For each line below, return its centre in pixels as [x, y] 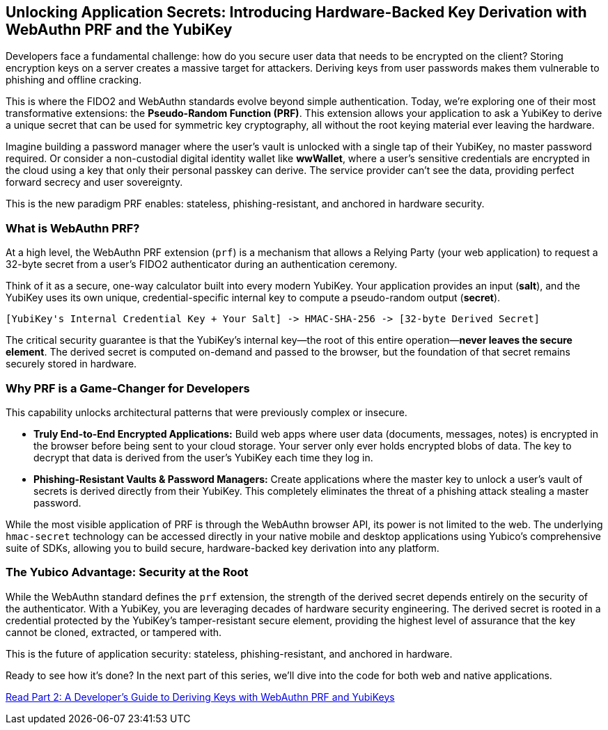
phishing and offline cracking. [74, 80]
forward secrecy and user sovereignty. [94, 182]
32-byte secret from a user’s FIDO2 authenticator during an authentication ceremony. [202, 264]
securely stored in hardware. [71, 364]
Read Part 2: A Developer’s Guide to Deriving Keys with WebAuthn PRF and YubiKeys [200, 697]
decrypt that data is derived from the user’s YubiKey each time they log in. [203, 457]
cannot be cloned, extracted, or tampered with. [114, 632]
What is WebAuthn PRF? [73, 228]
